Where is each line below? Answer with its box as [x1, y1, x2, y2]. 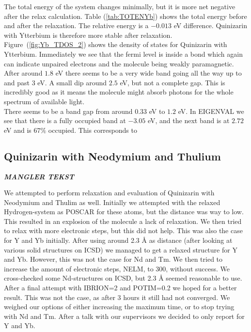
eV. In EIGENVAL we [178, 106, 244, 116]
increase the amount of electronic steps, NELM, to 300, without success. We [4, 263, 230, 273]
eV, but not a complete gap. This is [120, 77, 225, 87]
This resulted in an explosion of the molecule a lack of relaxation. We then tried [4, 216, 242, 226]
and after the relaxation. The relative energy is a [4, 20, 149, 31]
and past [4, 77, 30, 87]
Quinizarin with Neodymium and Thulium [4, 148, 221, 163]
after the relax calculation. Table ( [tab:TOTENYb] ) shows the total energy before [4, 11, 247, 21]
